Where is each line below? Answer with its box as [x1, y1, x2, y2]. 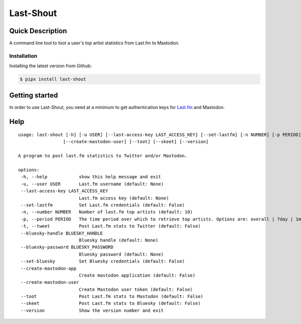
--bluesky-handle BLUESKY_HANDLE [21, 230, 103, 236]
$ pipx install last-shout [20, 76, 86, 82]
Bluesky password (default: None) [78, 251, 164, 257]
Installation [9, 52, 38, 59]
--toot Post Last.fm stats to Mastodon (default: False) [21, 294, 204, 299]
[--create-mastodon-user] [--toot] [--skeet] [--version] [63, 139, 209, 145]
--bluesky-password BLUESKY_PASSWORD [21, 244, 114, 250]
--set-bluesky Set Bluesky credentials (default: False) [21, 259, 185, 264]
